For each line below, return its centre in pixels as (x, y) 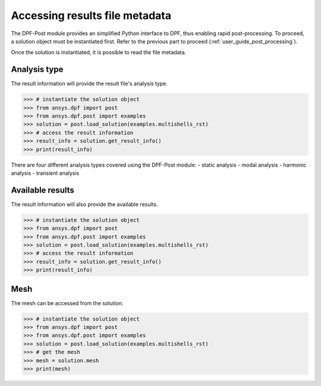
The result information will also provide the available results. (84, 204)
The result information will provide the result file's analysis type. (89, 84)
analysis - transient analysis (45, 173)
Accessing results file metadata (91, 15)
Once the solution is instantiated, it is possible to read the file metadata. (99, 52)
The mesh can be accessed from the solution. (67, 303)
